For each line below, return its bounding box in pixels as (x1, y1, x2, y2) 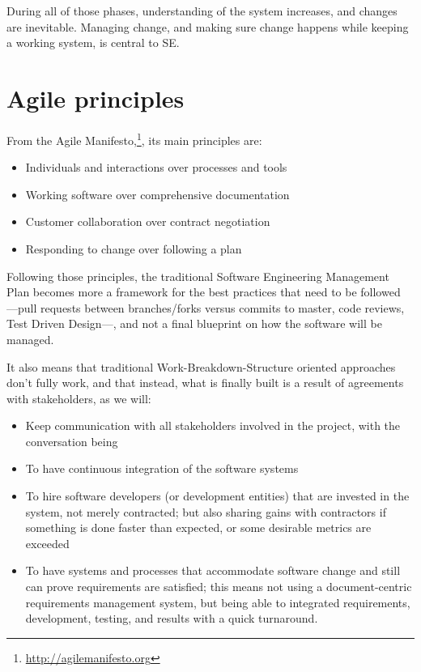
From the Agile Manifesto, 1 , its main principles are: (6, 129, 262, 148)
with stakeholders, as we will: (6, 389, 151, 406)
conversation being (25, 432, 118, 449)
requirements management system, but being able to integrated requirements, (25, 593, 410, 610)
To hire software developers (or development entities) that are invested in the (25, 487, 410, 504)
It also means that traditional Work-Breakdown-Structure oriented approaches (6, 358, 396, 375)
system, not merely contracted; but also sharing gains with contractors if (25, 503, 386, 520)
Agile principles (6, 81, 185, 114)
